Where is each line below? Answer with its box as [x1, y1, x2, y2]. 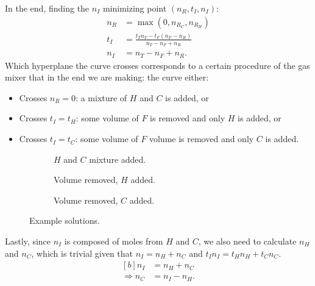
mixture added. [89, 152, 146, 165]
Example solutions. [29, 214, 100, 227]
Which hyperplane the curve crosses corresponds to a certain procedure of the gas [5, 59, 310, 71]
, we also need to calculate [198, 235, 297, 248]
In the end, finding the [5, 2, 90, 14]
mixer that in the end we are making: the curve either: [5, 71, 209, 84]
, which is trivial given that [31, 246, 133, 259]
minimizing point [102, 2, 167, 14]
